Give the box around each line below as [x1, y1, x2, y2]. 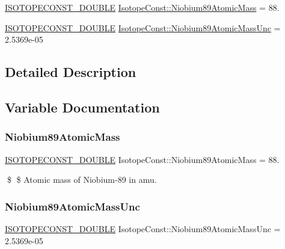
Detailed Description [5, 63, 136, 81]
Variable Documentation [5, 97, 160, 116]
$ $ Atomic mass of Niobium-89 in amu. [7, 173, 157, 186]
